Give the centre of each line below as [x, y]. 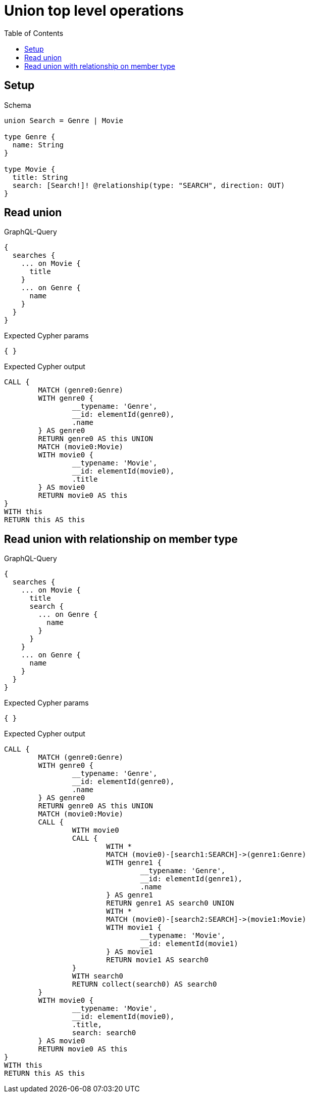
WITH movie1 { [134, 928]
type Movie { [30, 169]
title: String [40, 177]
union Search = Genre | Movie [64, 120]
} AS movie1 [130, 952]
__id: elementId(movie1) [189, 944]
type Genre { [30, 136]
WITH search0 [98, 976]
